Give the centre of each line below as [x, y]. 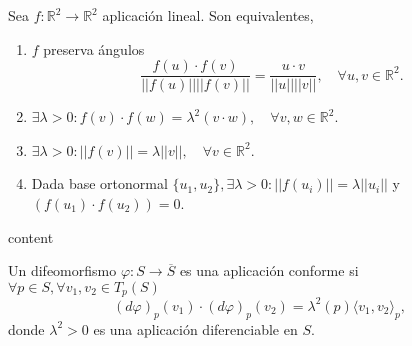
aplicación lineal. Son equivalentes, [208, 15]
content [31, 236]
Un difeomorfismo [62, 270]
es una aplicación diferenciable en [195, 328]
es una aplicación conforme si [269, 270]
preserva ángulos [94, 48]
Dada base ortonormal [99, 183]
